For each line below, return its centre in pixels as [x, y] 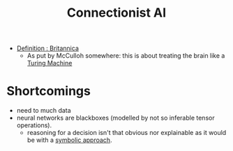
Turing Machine [50, 63]
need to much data [44, 111]
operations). [34, 125]
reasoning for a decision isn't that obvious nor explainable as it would [127, 133]
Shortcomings [49, 91]
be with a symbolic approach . [69, 140]
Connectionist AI [116, 13]
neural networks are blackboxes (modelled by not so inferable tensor [115, 118]
